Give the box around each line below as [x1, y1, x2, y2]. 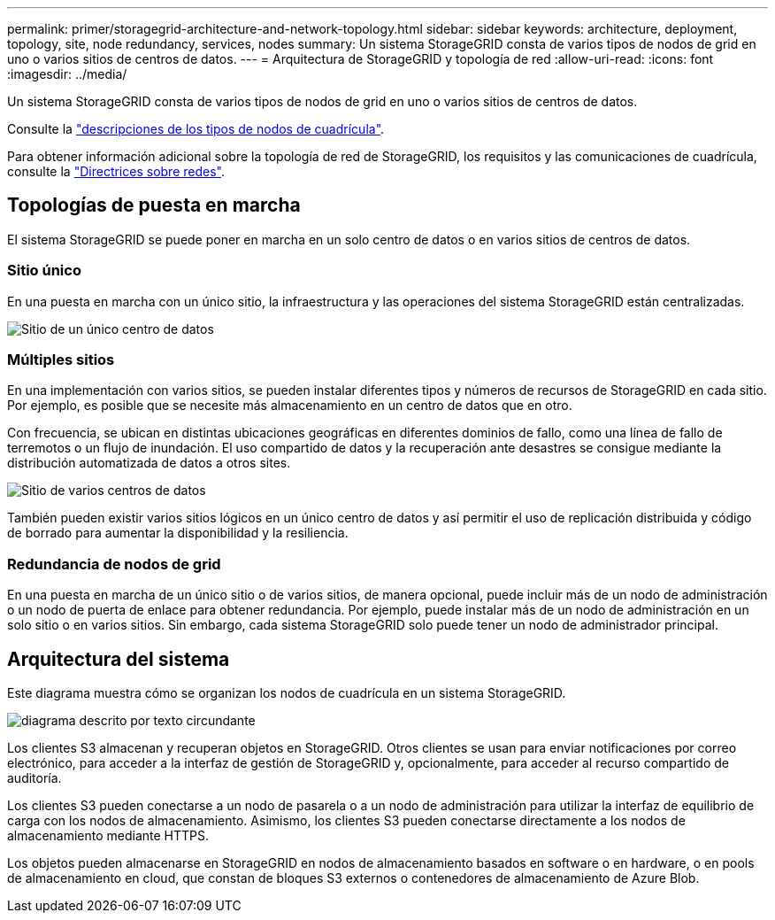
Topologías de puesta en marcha [7, 194, 301, 217]
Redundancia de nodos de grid [7, 554, 221, 573]
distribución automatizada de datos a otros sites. [7, 455, 291, 471]
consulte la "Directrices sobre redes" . [7, 164, 225, 179]
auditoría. [7, 769, 62, 785]
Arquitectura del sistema [7, 647, 230, 670]
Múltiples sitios [7, 350, 115, 368]
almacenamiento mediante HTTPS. [7, 827, 210, 843]
